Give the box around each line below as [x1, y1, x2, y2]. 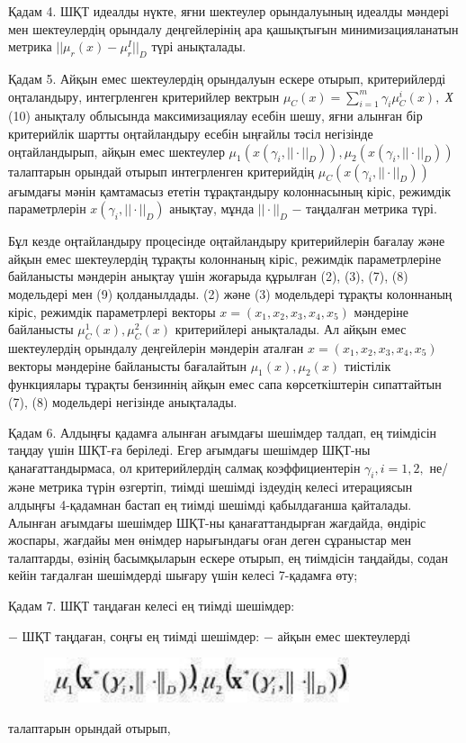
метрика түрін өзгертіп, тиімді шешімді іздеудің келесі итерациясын [39, 477, 413, 496]
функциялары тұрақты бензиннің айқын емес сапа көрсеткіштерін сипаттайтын [8, 375, 442, 394]
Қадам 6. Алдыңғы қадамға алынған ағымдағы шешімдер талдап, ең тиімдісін [8, 422, 437, 441]
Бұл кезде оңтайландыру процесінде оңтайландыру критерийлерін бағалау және [8, 231, 445, 250]
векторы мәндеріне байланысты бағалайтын [8, 356, 246, 375]
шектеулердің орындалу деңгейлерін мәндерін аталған [8, 338, 304, 357]
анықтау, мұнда [169, 199, 255, 218]
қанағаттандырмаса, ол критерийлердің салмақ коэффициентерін [8, 458, 361, 476]
